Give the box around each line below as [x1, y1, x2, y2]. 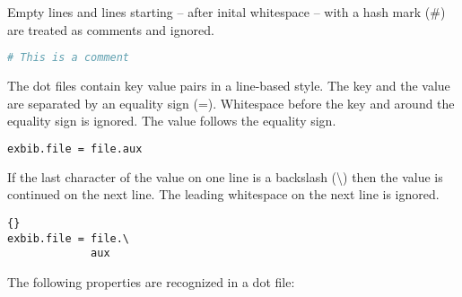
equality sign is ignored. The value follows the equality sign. [7, 111, 336, 130]
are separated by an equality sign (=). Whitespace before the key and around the [7, 93, 455, 112]
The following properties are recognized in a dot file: [7, 272, 295, 291]
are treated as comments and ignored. [7, 20, 214, 39]
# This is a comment [7, 51, 130, 65]
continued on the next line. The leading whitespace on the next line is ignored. [7, 185, 440, 204]
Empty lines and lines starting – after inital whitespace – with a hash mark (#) [7, 3, 446, 21]
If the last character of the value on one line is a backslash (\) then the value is [7, 167, 443, 186]
